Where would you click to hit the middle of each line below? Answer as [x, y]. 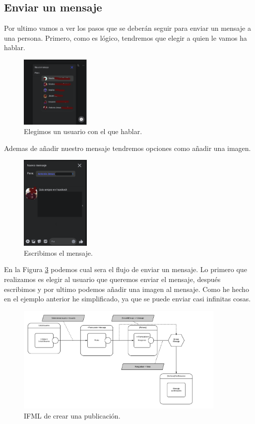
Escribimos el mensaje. [58, 252]
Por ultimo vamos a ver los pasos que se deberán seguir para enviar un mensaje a [127, 28]
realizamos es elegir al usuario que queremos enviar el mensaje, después [112, 279]
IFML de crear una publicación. [72, 415]
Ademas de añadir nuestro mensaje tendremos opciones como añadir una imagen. [127, 148]
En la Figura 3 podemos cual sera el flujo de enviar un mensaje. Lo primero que [126, 269]
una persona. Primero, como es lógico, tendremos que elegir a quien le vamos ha [126, 37]
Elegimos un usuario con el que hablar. [83, 131]
